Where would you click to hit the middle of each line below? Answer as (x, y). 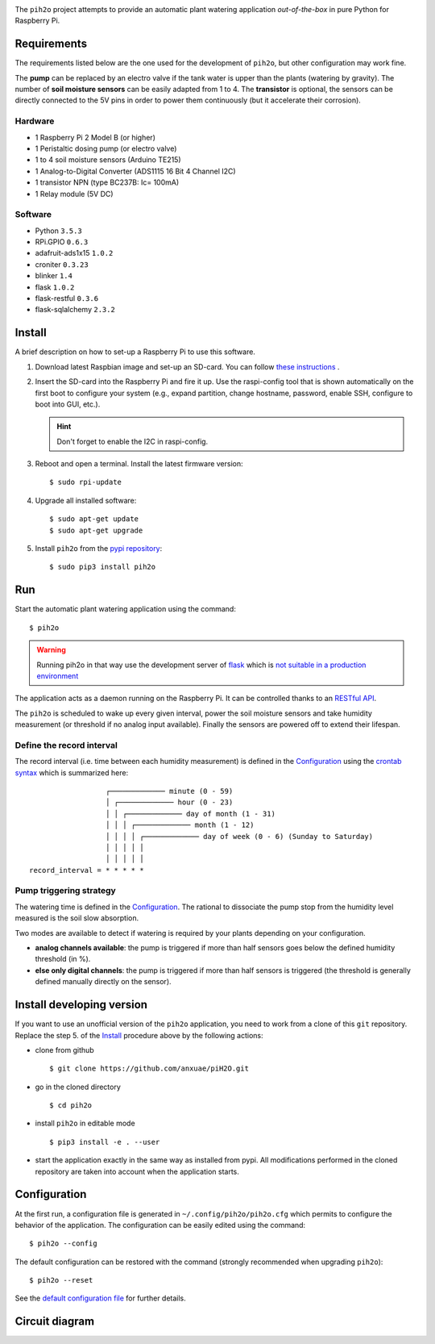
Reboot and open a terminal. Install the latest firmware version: (139, 464)
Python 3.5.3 (58, 231)
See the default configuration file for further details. (101, 1298)
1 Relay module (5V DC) (74, 194)
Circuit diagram (55, 1322)
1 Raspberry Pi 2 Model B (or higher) (95, 137)
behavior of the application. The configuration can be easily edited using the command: (160, 1225)
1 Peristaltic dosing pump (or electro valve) (106, 148)
